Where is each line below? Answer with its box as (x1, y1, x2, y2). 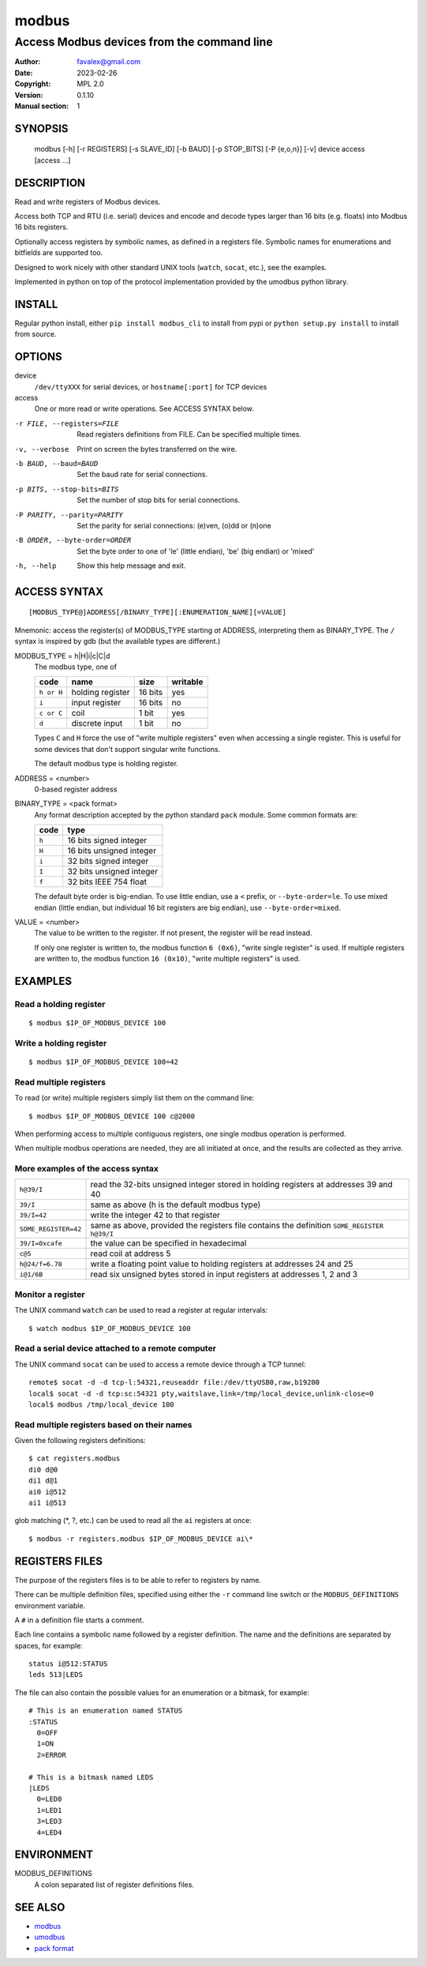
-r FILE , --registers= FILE (14, 419, 119, 428)
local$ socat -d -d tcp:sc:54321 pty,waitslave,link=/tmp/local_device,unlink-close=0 (28, 1389, 374, 1398)
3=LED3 (36, 1817, 62, 1826)
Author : (14, 57, 41, 66)
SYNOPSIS (14, 122, 69, 135)
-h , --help (14, 562, 57, 570)
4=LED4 (36, 1828, 62, 1836)
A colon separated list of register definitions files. (34, 1880, 195, 1889)
